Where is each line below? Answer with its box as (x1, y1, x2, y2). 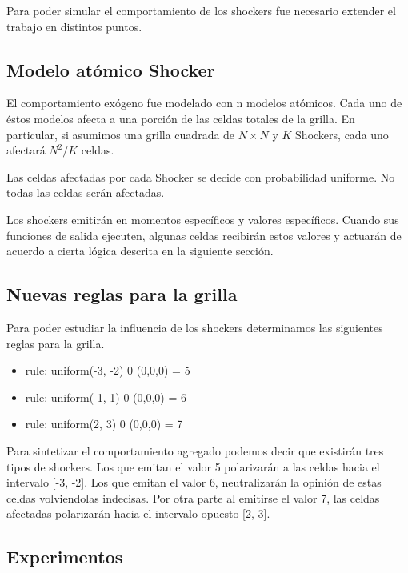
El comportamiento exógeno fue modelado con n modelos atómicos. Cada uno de (6, 94, 402, 111)
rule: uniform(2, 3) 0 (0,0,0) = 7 (25, 415, 183, 432)
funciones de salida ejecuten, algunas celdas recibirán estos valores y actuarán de (6, 226, 402, 243)
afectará (6, 142, 46, 158)
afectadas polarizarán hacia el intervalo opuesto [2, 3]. (6, 505, 270, 522)
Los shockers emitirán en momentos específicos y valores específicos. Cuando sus (6, 210, 399, 227)
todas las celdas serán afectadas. (6, 184, 165, 201)
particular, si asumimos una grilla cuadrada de (6, 126, 235, 142)
